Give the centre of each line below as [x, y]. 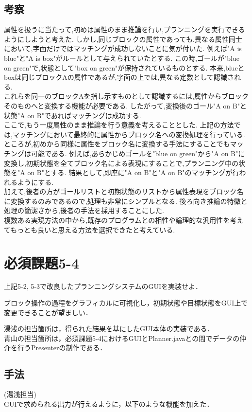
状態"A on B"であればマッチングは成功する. [73, 115]
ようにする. [35, 182]
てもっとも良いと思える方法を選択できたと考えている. [90, 229]
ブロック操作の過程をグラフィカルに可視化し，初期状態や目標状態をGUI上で [126, 302]
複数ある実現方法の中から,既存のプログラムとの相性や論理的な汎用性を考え [124, 220]
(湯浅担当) [20, 394]
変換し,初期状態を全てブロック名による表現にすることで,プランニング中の [121, 163]
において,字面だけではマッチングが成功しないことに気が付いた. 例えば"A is [123, 48]
